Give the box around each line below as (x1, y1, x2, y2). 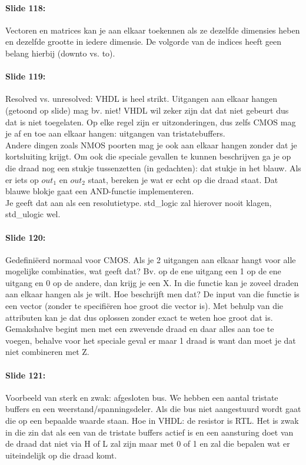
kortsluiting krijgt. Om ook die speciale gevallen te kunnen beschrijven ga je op (5, 150, 291, 162)
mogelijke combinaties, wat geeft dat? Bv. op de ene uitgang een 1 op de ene (5, 265, 281, 277)
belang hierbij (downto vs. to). (5, 46, 115, 59)
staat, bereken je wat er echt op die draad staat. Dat (88, 173, 278, 185)
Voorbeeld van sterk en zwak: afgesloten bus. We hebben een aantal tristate (5, 391, 278, 403)
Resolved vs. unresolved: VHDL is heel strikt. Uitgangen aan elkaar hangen (5, 92, 277, 105)
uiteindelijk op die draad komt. (5, 449, 117, 461)
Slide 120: (5, 231, 46, 243)
